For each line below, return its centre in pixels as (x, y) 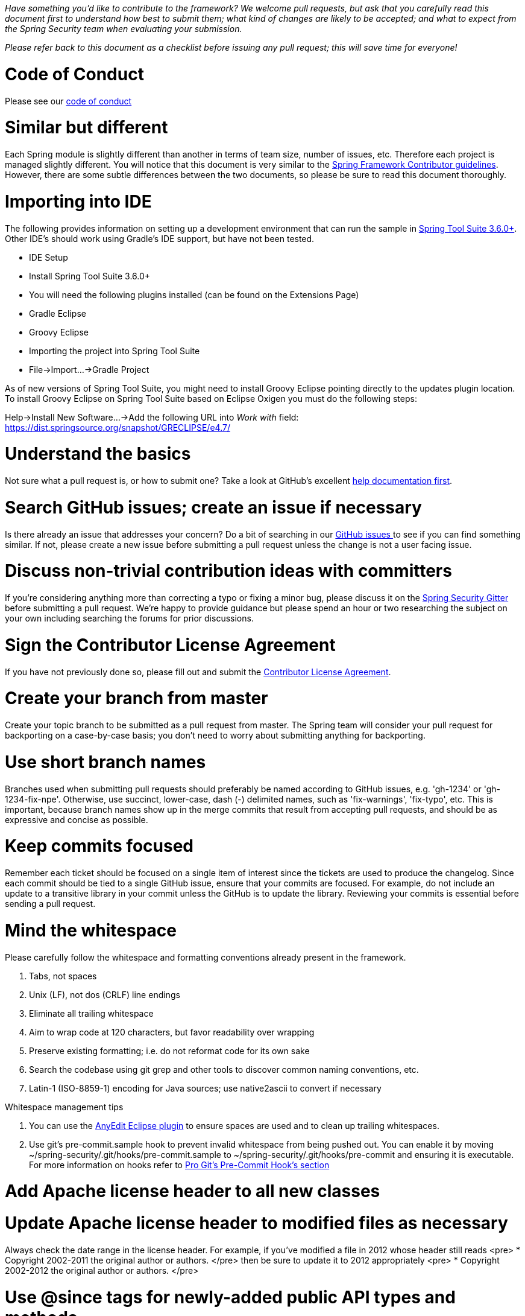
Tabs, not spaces (63, 976)
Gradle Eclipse (58, 313)
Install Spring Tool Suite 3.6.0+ (90, 276)
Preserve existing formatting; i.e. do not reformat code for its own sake (169, 1051)
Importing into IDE (78, 201)
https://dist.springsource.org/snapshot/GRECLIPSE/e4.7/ (118, 427)
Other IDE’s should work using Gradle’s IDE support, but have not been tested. (160, 238)
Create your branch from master (137, 698)
